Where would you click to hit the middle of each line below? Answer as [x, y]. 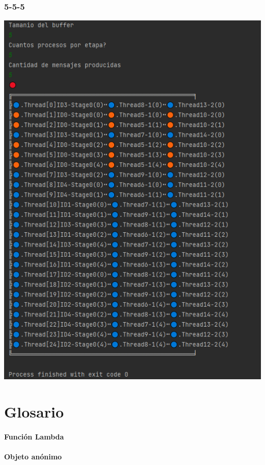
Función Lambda [34, 436]
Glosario [34, 412]
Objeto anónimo [33, 457]
